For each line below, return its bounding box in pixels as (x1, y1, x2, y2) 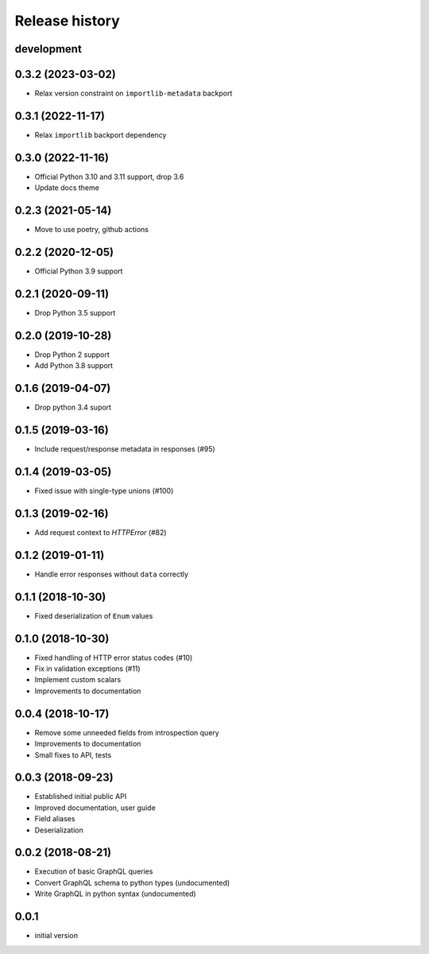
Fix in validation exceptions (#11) (34, 664, 141, 673)
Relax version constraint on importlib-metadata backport (34, 88, 233, 99)
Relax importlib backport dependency (34, 130, 167, 139)
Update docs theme (34, 183, 99, 192)
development (14, 42, 83, 56)
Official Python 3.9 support (34, 266, 123, 276)
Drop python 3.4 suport (34, 402, 111, 413)
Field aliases (34, 814, 75, 824)
